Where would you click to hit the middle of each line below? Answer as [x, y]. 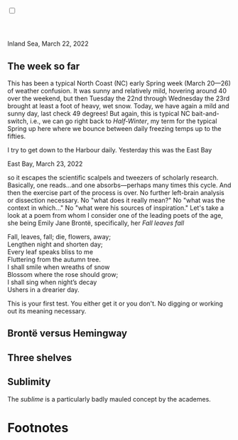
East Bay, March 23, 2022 [45, 164]
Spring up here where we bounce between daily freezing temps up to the [114, 129]
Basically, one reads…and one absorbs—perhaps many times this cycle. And [119, 185]
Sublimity [29, 382]
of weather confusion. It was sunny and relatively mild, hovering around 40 [117, 91]
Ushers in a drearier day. [43, 290]
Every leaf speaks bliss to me [50, 252]
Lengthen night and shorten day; [55, 244]
